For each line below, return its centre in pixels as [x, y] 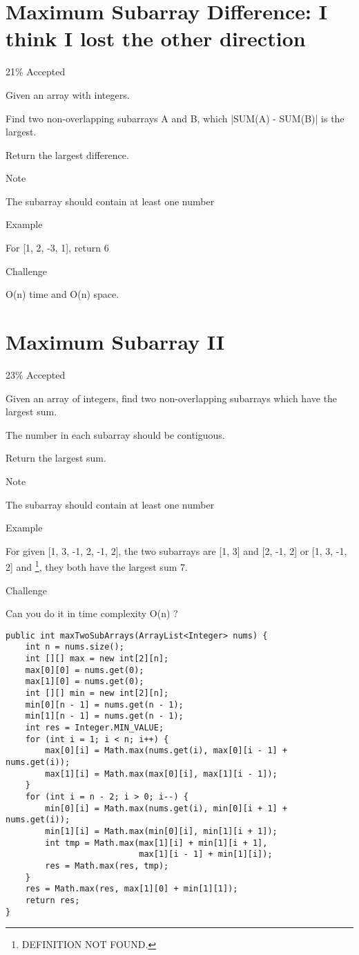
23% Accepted [36, 374]
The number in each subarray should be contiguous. [115, 434]
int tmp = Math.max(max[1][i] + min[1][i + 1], [156, 843]
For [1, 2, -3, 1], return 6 [57, 248]
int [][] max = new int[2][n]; [97, 659]
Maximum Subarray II [115, 342]
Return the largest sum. [56, 458]
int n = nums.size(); [75, 647]
